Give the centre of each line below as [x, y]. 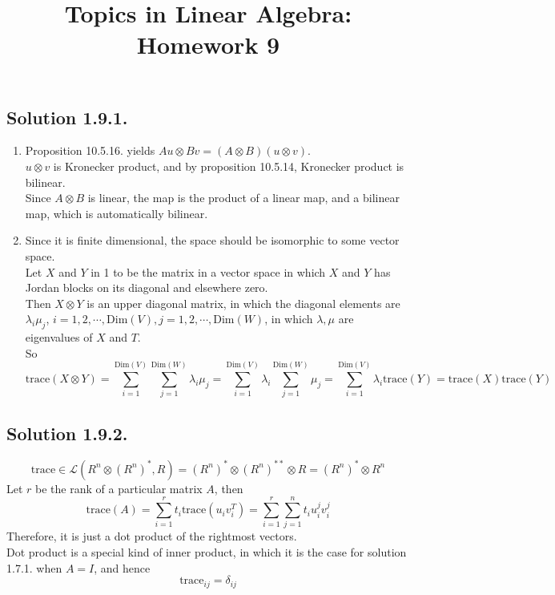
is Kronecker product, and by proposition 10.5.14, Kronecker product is [229, 166]
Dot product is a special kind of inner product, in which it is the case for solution [207, 552]
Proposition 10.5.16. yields [90, 150]
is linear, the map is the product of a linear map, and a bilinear [243, 198]
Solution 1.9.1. [67, 117]
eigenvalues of [59, 337]
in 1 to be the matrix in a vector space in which [208, 271]
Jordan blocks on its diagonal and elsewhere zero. [147, 287]
